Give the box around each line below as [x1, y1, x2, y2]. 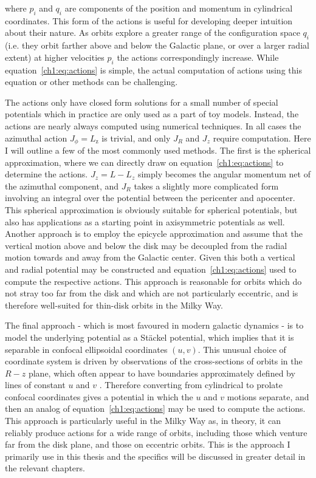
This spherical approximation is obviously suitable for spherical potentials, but [5, 203, 298, 216]
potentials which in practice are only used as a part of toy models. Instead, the [5, 108, 299, 120]
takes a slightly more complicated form [134, 179, 279, 192]
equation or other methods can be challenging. [5, 75, 178, 88]
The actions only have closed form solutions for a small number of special [5, 95, 278, 108]
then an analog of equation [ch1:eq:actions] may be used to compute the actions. [5, 402, 306, 415]
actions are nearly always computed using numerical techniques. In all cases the [5, 119, 301, 132]
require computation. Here [213, 131, 311, 144]
